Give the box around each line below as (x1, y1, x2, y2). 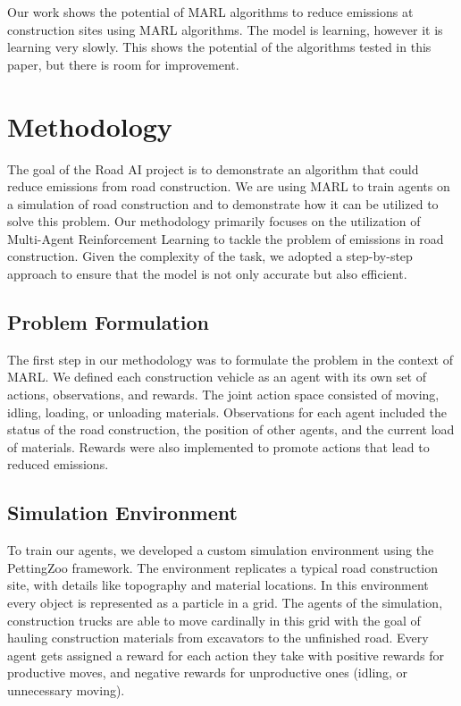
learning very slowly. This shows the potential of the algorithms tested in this (7, 38, 432, 56)
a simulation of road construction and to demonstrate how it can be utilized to (7, 194, 439, 213)
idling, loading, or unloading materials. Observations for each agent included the (7, 402, 447, 421)
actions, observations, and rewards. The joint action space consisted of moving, (7, 385, 440, 404)
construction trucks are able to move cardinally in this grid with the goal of (7, 610, 421, 629)
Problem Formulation (7, 308, 209, 336)
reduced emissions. (7, 455, 109, 474)
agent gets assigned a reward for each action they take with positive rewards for (7, 645, 445, 664)
